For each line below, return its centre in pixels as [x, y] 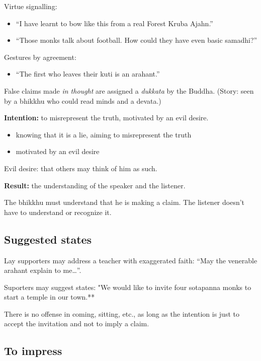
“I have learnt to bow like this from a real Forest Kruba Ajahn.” [114, 23]
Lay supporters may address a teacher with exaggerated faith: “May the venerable [131, 260]
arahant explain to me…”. [43, 270]
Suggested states [48, 239]
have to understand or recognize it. [58, 212]
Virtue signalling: [31, 6]
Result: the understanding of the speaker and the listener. [95, 185]
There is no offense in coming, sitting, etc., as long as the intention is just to [122, 313]
